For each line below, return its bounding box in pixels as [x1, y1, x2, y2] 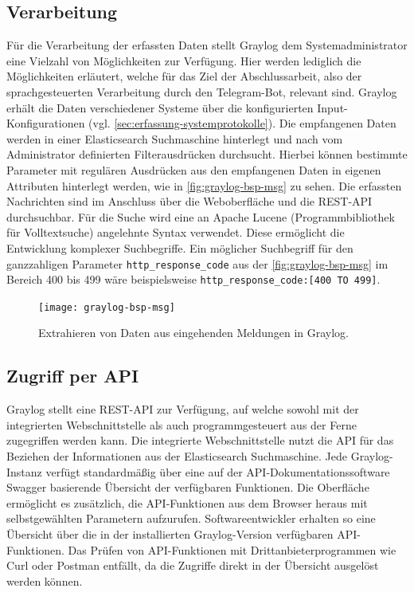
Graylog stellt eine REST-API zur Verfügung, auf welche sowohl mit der [6, 401, 359, 418]
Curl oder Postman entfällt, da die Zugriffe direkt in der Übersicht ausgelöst [6, 557, 379, 574]
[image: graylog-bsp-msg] [38, 301, 175, 313]
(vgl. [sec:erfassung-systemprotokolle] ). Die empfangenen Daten [88, 115, 396, 131]
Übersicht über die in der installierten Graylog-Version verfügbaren [6, 526, 334, 543]
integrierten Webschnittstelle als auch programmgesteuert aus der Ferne [6, 416, 357, 433]
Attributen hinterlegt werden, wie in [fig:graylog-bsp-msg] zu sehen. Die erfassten [6, 177, 402, 194]
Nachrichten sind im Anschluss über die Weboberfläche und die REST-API [6, 193, 373, 210]
